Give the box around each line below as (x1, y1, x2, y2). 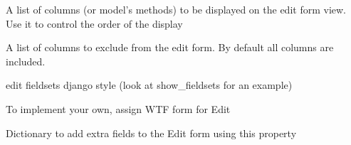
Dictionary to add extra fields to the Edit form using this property (6, 125, 297, 140)
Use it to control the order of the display (6, 16, 183, 31)
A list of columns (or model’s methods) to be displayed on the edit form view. (6, 2, 347, 16)
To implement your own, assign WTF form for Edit (6, 101, 231, 116)
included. (6, 53, 46, 68)
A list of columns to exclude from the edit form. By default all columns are (6, 40, 334, 55)
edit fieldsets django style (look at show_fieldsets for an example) (6, 77, 293, 92)
